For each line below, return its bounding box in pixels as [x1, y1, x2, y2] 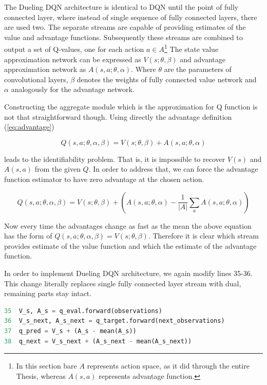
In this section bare [16, 360, 77, 371]
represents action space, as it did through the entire [87, 360, 250, 371]
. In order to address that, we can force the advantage [88, 163, 258, 174]
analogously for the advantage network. [11, 84, 135, 95]
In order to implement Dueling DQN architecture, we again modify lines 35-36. [4, 267, 253, 278]
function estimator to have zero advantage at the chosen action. [4, 173, 204, 184]
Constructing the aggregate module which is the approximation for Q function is [4, 101, 258, 112]
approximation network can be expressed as [4, 53, 141, 64]
